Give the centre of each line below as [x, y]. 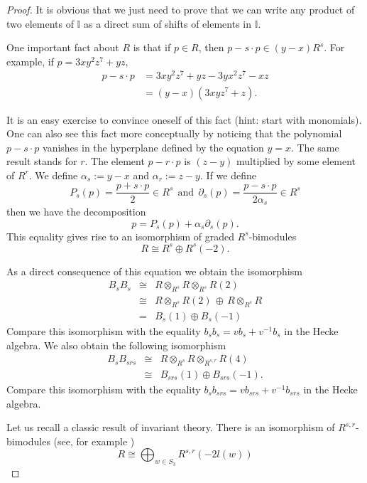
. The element [115, 161]
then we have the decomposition [76, 211]
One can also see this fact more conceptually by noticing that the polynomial [174, 133]
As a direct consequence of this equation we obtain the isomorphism [154, 271]
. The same [315, 147]
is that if [152, 47]
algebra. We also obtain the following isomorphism [116, 345]
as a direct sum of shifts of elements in [168, 23]
